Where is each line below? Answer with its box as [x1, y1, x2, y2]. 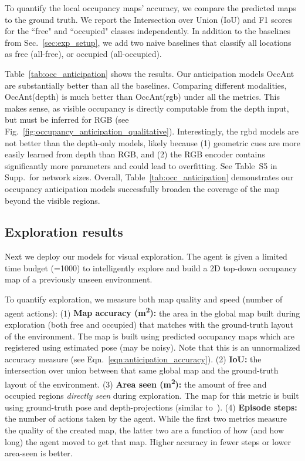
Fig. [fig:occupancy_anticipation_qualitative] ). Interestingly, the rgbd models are [5, 124, 299, 137]
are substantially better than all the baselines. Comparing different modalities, [5, 79, 287, 91]
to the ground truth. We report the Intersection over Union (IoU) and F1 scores [5, 13, 292, 25]
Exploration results [5, 223, 123, 241]
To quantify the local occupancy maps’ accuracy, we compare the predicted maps [5, 2, 296, 14]
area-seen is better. [5, 447, 73, 459]
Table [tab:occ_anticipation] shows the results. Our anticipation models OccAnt [5, 67, 294, 79]
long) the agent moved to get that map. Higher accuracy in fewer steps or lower [5, 435, 291, 447]
